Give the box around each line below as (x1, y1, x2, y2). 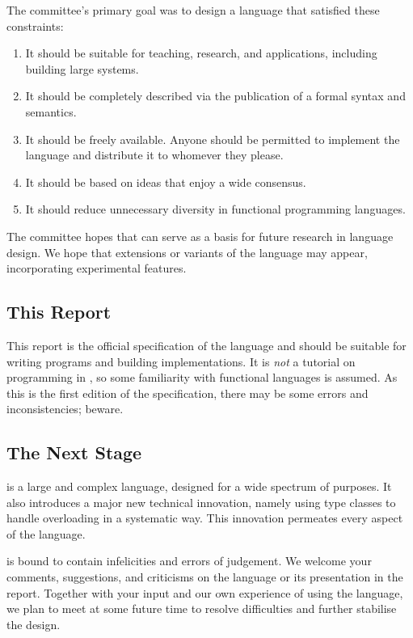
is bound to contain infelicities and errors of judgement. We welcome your (6, 552, 372, 569)
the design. (6, 615, 61, 632)
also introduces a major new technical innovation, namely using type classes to (6, 493, 396, 510)
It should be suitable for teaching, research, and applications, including (25, 44, 377, 61)
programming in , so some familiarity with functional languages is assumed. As (6, 369, 398, 386)
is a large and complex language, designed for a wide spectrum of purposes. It (6, 478, 392, 495)
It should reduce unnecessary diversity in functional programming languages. (25, 201, 406, 218)
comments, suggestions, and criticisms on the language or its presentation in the (6, 568, 403, 585)
